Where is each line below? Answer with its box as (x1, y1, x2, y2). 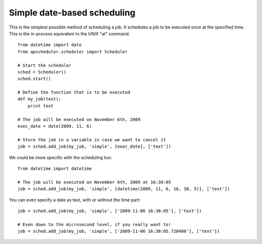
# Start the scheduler (17, 62, 72, 68)
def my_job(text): (17, 96, 62, 102)
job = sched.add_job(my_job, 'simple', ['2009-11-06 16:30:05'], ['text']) (17, 208, 202, 213)
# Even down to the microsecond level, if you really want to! (17, 222, 171, 227)
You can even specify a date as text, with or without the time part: (9, 197, 141, 203)
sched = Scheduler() (17, 69, 66, 75)
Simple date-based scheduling (9, 7, 136, 18)
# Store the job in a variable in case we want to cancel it (17, 137, 166, 142)
